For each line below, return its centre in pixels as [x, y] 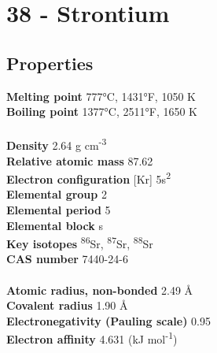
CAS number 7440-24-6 [67, 259]
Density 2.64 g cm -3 [57, 144]
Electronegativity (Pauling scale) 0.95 [108, 320]
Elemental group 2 [57, 194]
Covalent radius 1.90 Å [67, 305]
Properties [50, 63]
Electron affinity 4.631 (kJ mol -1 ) [92, 338]
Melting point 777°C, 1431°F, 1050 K [101, 96]
